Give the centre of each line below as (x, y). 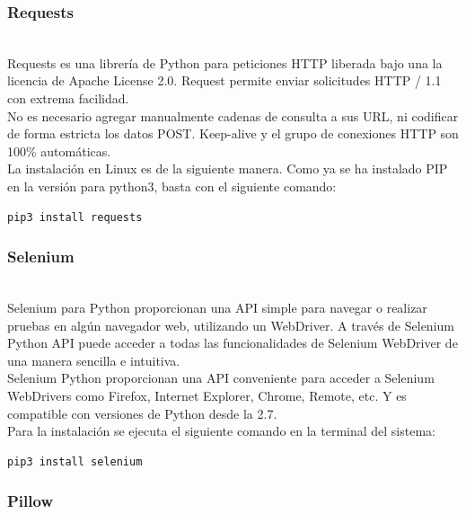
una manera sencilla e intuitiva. (94, 360)
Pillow (30, 501)
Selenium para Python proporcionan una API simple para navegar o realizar (217, 307)
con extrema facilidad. (68, 98)
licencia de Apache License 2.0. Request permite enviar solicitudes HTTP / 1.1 (224, 80)
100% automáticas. (59, 151)
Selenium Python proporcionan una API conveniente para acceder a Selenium (221, 378)
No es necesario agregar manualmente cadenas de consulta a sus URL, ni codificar (233, 115)
